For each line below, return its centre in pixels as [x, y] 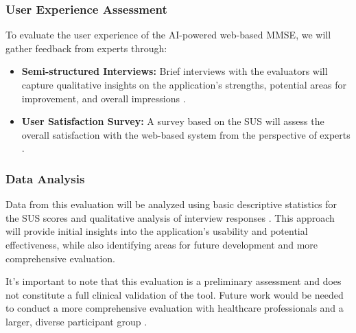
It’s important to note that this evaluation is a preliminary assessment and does [174, 281]
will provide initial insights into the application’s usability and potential [157, 231]
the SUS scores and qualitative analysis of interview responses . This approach [170, 217]
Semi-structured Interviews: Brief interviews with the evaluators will [175, 71]
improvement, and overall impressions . [104, 98]
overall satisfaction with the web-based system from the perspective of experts [186, 134]
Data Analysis [45, 178]
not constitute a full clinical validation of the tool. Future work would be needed [175, 294]
